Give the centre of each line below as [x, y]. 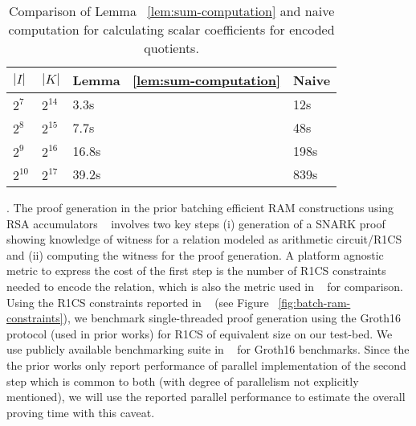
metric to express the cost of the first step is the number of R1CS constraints [196, 270]
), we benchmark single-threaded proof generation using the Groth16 [232, 318]
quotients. [171, 48]
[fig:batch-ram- [314, 302]
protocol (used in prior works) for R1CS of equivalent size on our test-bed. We [200, 333]
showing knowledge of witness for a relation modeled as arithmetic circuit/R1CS [204, 239]
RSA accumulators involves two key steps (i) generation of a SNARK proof [196, 223]
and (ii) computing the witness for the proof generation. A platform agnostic [195, 254]
